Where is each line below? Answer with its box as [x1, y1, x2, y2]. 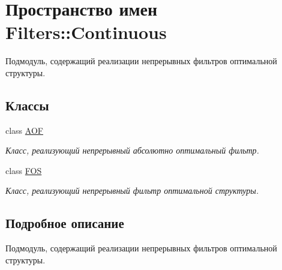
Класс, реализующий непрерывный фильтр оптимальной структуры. [5, 184, 259, 197]
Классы [5, 95, 49, 114]
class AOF [5, 124, 43, 136]
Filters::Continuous [5, 20, 167, 44]
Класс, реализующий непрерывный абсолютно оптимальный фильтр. [5, 144, 259, 157]
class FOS [5, 164, 42, 176]
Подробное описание [5, 214, 124, 232]
